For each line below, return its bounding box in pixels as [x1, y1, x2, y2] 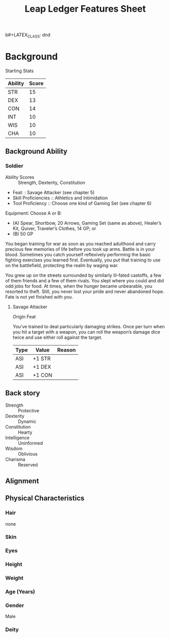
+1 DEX [32, 363, 51, 370]
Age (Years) [5, 588, 36, 595]
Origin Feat [12, 313, 36, 320]
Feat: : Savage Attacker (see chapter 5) [12, 189, 95, 195]
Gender [5, 602, 24, 609]
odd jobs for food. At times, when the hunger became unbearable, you [5, 283, 153, 289]
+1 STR [32, 355, 51, 362]
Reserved [18, 462, 38, 468]
